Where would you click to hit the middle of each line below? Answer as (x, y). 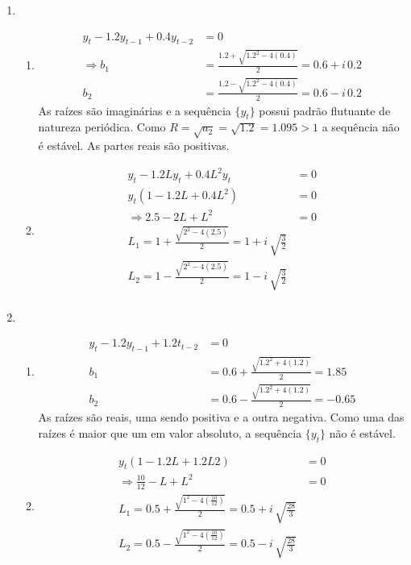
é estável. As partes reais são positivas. (134, 145)
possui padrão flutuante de (325, 110)
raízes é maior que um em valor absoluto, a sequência (170, 432)
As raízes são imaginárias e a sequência (135, 110)
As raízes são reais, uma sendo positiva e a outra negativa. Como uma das (221, 417)
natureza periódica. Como (102, 127)
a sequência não (361, 127)
